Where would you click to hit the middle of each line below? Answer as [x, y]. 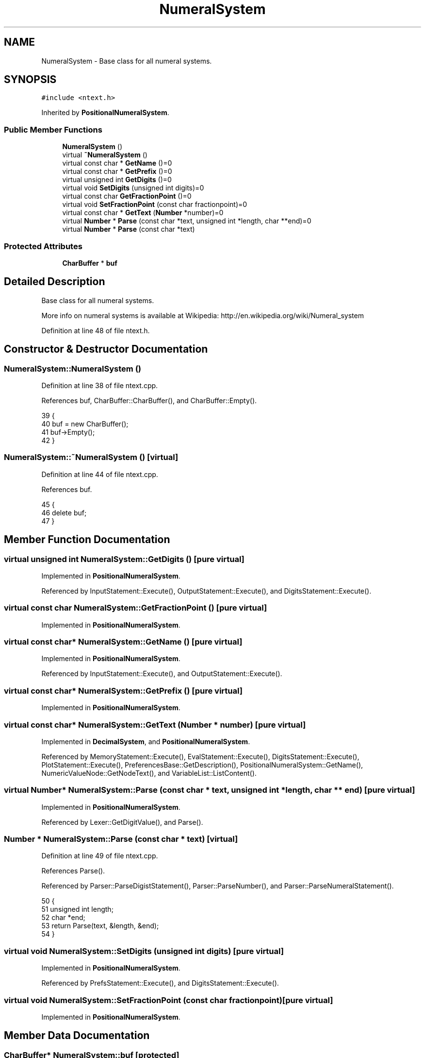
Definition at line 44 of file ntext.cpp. [100, 474]
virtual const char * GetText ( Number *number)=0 [143, 213]
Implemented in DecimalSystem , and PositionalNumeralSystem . [146, 741]
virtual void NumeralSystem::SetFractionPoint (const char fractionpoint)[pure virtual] [169, 1000]
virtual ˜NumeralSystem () [105, 155]
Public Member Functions [53, 129]
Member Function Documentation [87, 540]
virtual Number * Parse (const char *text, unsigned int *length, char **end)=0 [187, 221]
